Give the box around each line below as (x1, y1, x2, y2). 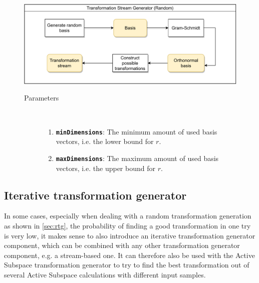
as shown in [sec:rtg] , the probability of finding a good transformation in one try (4, 220, 251, 230)
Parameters (24, 92, 59, 103)
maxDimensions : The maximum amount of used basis (56, 152, 219, 163)
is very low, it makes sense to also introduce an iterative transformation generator (4, 230, 255, 240)
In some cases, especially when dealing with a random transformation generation (4, 210, 251, 221)
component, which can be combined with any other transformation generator (4, 240, 240, 250)
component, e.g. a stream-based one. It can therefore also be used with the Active (4, 249, 255, 260)
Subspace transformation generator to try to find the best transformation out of (4, 259, 249, 270)
